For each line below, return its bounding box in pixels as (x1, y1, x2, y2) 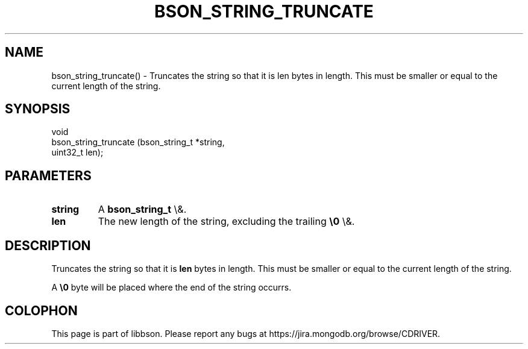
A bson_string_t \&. (98, 203, 187, 216)
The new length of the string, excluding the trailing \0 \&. (98, 215, 355, 228)
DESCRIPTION (5, 237, 91, 253)
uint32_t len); (51, 147, 104, 158)
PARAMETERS (5, 168, 92, 183)
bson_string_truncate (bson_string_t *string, (51, 137, 225, 148)
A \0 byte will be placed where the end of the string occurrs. (51, 282, 292, 293)
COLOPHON (5, 303, 78, 318)
